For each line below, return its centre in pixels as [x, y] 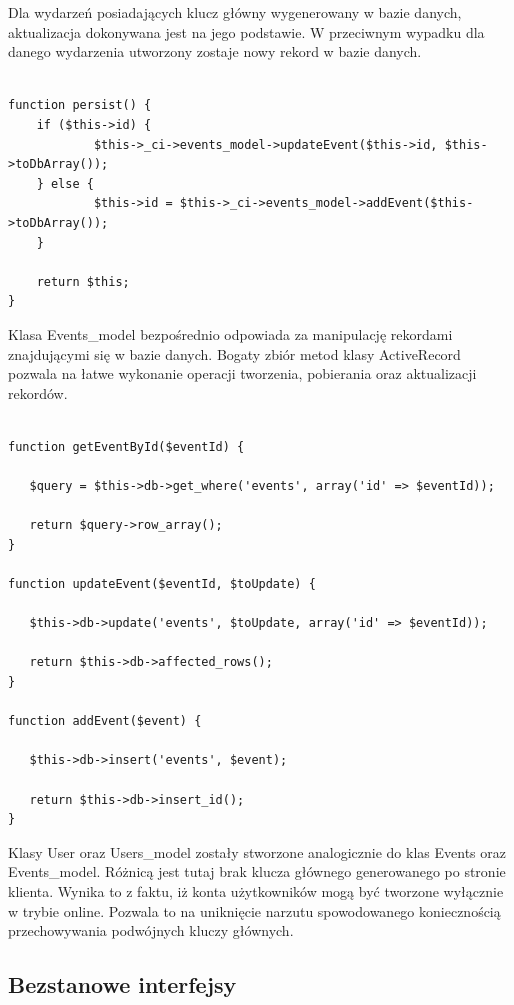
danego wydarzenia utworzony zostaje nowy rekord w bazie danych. [215, 51]
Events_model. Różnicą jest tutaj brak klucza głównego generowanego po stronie [257, 871]
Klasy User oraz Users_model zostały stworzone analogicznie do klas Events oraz [257, 851]
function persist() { [80, 105]
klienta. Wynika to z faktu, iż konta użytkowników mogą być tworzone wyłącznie [256, 890]
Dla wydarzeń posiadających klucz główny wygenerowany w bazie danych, [235, 12]
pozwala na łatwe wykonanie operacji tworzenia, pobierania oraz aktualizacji [242, 373]
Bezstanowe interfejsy [122, 984]
